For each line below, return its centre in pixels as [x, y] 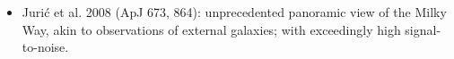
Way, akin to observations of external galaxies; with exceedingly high [211, 29]
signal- [423, 29]
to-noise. [45, 47]
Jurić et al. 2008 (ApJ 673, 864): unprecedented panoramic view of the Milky [234, 12]
